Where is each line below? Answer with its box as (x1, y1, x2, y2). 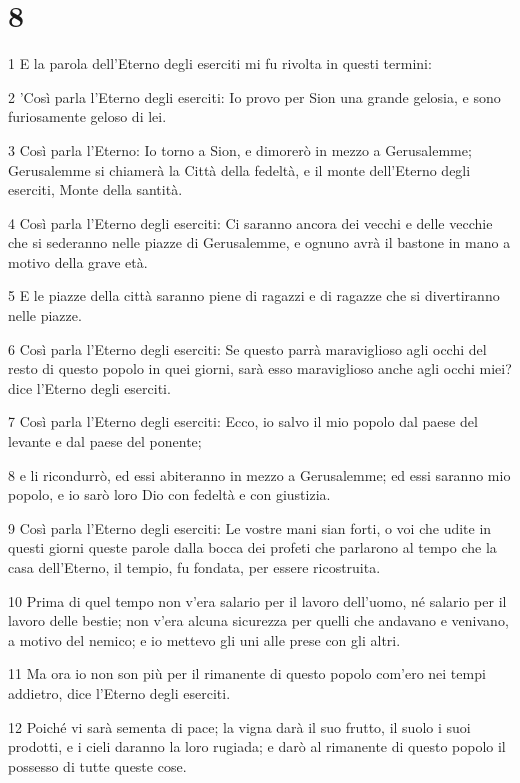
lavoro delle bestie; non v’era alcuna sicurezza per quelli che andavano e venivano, (8, 610, 509, 631)
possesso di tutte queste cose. (8, 755, 187, 776)
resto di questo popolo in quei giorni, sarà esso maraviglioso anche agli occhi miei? (8, 358, 512, 379)
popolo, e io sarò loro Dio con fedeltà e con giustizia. (8, 484, 331, 505)
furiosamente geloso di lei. (8, 106, 167, 127)
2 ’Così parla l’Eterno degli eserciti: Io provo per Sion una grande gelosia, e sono (8, 86, 501, 107)
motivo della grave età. (8, 251, 148, 272)
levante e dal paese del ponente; (8, 431, 202, 452)
